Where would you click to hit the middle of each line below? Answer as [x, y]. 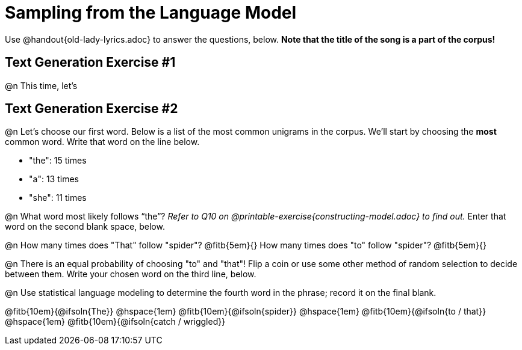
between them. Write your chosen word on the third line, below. [131, 274]
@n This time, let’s [41, 85]
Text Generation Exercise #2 [92, 109]
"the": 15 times [58, 161]
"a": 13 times [54, 179]
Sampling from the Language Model [151, 13]
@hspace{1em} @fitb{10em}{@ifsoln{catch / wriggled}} [115, 322]
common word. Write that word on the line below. [102, 142]
